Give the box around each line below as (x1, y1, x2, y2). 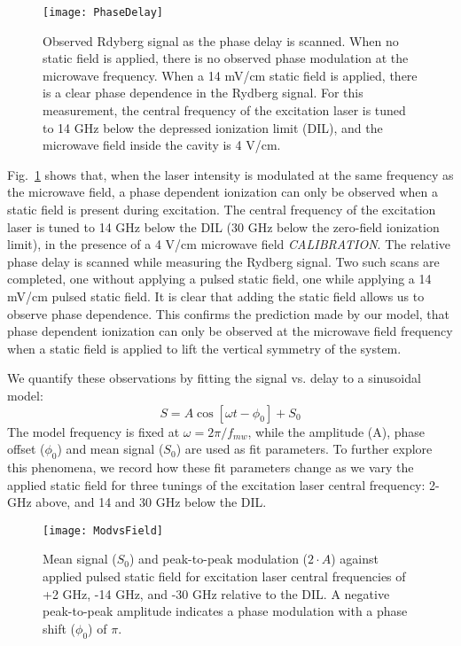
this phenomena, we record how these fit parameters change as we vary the (7, 457, 414, 476)
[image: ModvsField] (43, 524, 164, 537)
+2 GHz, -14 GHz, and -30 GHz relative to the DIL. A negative (43, 584, 390, 603)
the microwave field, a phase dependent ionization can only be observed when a (7, 183, 438, 201)
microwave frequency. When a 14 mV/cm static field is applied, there (43, 66, 418, 84)
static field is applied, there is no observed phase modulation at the (43, 49, 409, 67)
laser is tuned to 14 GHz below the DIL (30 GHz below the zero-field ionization (7, 217, 440, 236)
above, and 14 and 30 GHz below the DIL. (35, 493, 267, 511)
